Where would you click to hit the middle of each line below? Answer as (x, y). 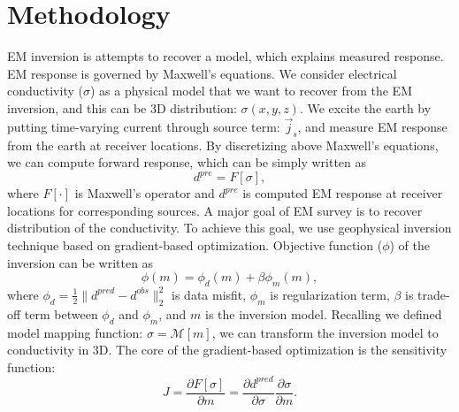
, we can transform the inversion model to (325, 332)
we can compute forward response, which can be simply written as (187, 162)
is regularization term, (330, 294)
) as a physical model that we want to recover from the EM (251, 91)
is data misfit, (209, 294)
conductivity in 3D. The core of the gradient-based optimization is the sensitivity (227, 350)
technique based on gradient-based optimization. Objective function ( (195, 244)
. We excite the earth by (365, 107)
